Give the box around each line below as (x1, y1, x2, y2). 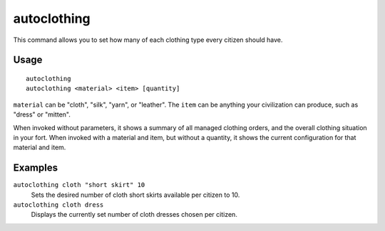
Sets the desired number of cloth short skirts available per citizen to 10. (31, 190, 240, 199)
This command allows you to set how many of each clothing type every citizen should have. (13, 36, 283, 44)
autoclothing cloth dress (13, 200, 104, 209)
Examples (13, 162, 58, 174)
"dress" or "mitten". (13, 110, 71, 119)
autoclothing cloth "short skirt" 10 (13, 181, 145, 189)
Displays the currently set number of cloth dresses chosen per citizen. (31, 210, 238, 219)
